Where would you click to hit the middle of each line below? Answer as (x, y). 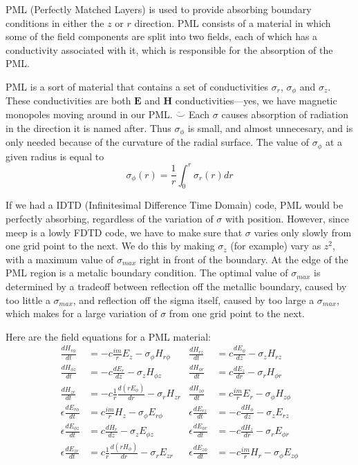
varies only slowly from (303, 232)
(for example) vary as (276, 246)
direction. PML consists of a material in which (233, 22)
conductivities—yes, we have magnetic (256, 101)
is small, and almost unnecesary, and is (270, 127)
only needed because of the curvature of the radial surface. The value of (157, 142)
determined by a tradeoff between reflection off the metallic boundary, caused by (176, 286)
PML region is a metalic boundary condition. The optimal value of (147, 273)
